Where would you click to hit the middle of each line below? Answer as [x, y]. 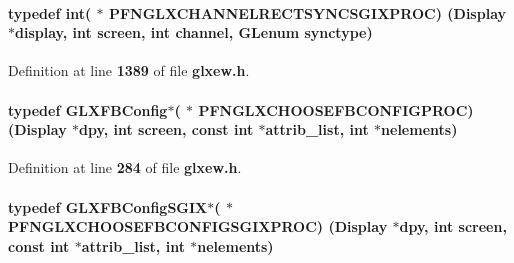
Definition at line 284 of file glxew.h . [125, 167]
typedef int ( [50, 12]
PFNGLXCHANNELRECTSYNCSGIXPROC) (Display [307, 12]
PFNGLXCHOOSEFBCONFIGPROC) [336, 109]
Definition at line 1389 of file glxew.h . [129, 70]
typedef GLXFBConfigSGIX [108, 206]
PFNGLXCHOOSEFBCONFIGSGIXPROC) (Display [198, 226]
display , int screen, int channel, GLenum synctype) [194, 32]
